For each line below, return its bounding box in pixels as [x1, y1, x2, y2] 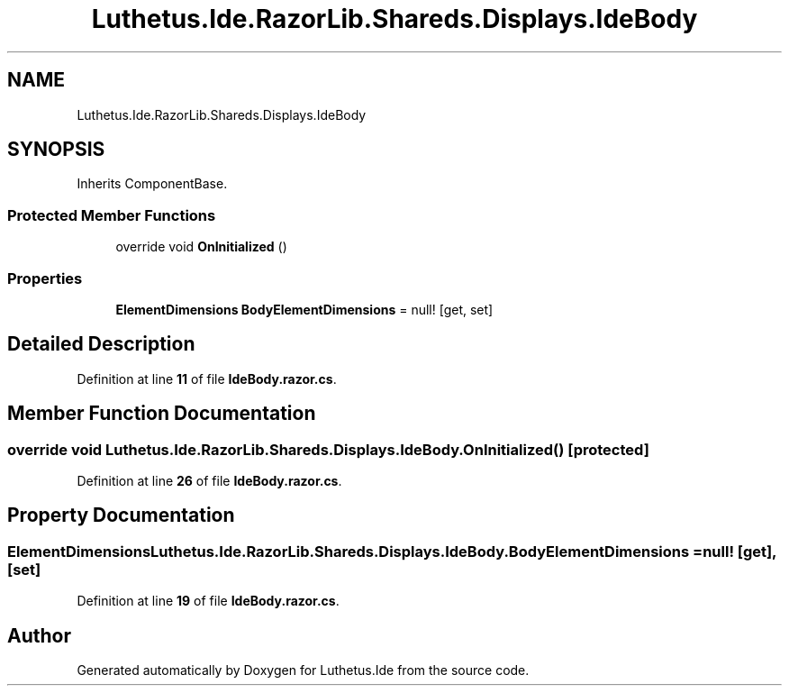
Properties [7, 269, 83, 287]
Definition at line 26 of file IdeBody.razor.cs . [77, 473, 342, 488]
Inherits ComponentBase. [77, 176, 228, 192]
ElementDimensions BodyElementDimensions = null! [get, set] [115, 301, 494, 317]
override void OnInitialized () [115, 239, 287, 255]
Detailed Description [7, 333, 195, 356]
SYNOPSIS [7, 138, 105, 161]
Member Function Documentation [7, 402, 316, 425]
